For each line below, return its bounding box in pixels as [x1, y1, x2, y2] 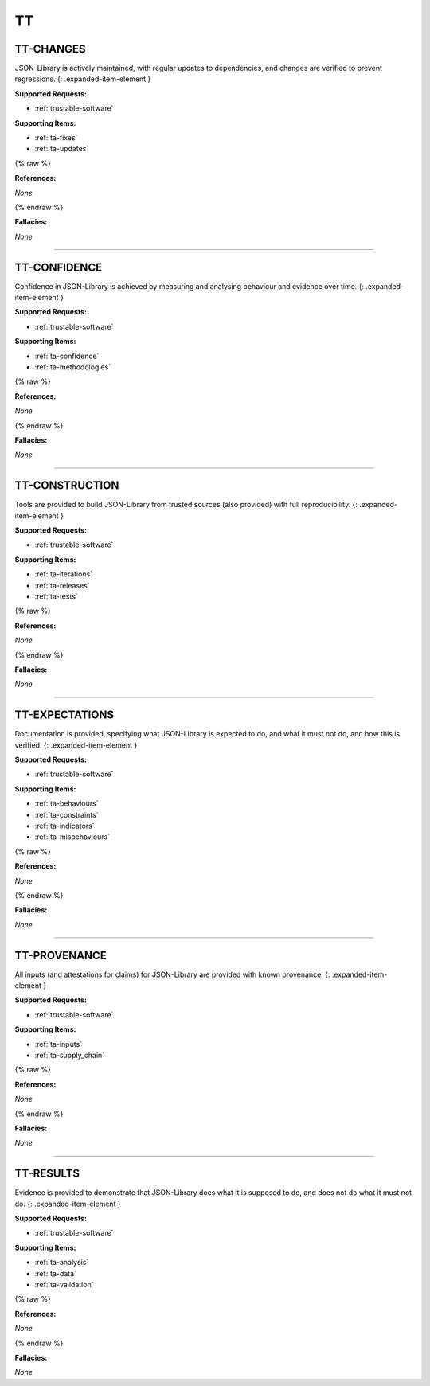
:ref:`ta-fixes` [34, 133, 78, 143]
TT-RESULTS [14, 1167, 80, 1181]
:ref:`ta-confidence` [34, 351, 100, 361]
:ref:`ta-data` [34, 1268, 77, 1278]
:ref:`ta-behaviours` [34, 798, 99, 808]
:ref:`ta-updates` [34, 144, 89, 154]
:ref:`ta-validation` [34, 1279, 94, 1289]
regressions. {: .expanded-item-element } [14, 74, 151, 84]
